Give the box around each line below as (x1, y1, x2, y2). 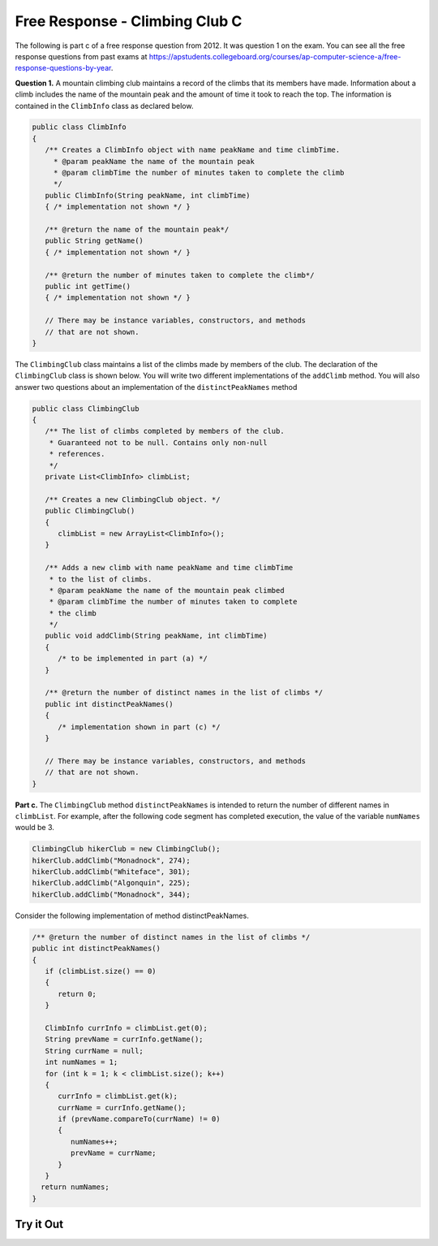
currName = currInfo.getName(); (58, 1103, 187, 1112)
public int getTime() (45, 281, 131, 291)
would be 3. (15, 823, 54, 833)
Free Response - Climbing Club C (15, 12, 243, 30)
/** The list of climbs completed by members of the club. (45, 426, 285, 436)
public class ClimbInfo (32, 123, 127, 132)
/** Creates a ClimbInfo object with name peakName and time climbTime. (45, 145, 341, 154)
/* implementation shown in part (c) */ (58, 722, 221, 731)
